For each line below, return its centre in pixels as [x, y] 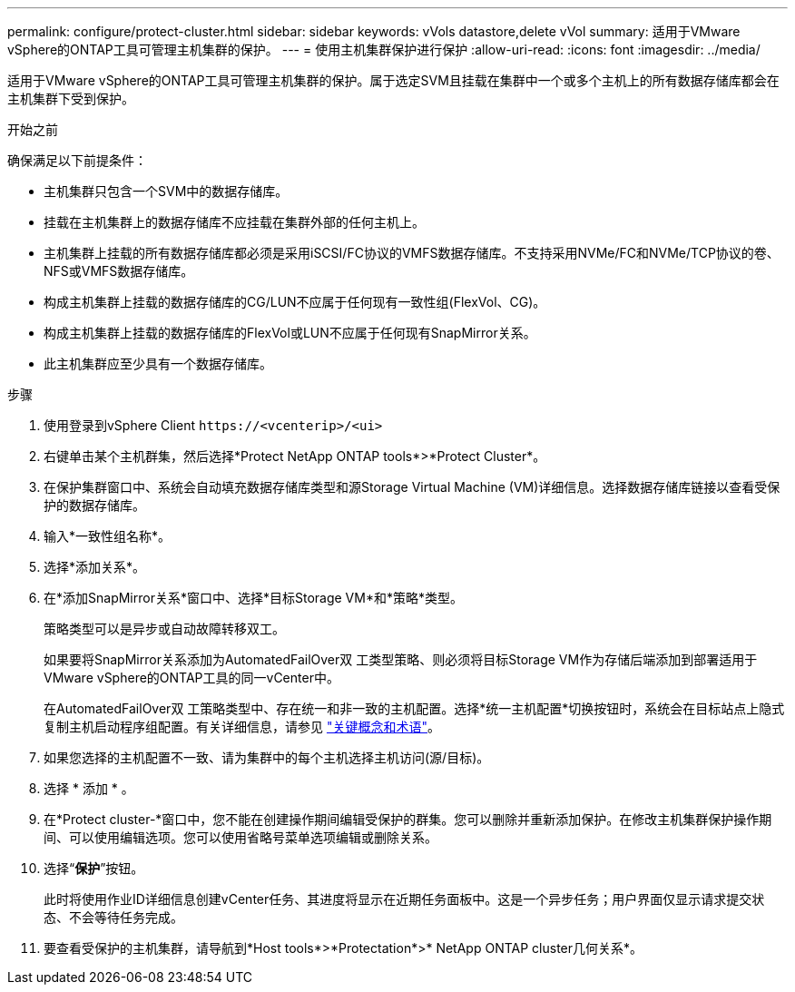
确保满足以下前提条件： [77, 160]
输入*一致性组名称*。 [108, 536]
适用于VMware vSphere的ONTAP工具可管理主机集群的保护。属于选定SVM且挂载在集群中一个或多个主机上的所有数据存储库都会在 [393, 80]
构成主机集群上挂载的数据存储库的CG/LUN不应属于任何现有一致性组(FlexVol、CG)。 [295, 302]
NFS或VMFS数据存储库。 [119, 271]
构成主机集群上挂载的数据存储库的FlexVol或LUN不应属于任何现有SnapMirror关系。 [290, 333]
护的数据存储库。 [94, 505]
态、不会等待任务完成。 [113, 917]
